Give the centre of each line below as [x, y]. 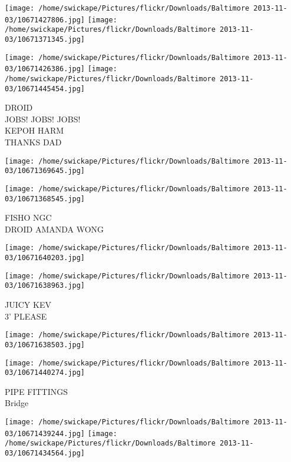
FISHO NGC [28, 217]
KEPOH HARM [34, 130]
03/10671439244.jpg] [45, 433]
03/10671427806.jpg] [45, 20]
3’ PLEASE [26, 316]
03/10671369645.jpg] [45, 171]
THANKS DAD [33, 142]
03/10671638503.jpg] [45, 345]
